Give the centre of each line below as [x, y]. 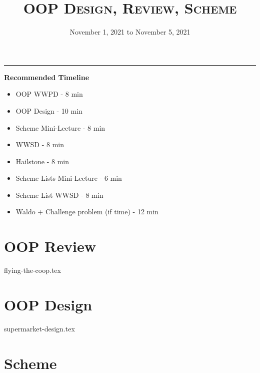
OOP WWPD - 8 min [49, 94]
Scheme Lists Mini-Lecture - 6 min [69, 178]
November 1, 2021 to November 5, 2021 [130, 32]
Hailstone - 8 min [42, 161]
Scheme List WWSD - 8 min [59, 195]
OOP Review [50, 246]
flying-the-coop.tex [32, 270]
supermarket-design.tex [39, 328]
